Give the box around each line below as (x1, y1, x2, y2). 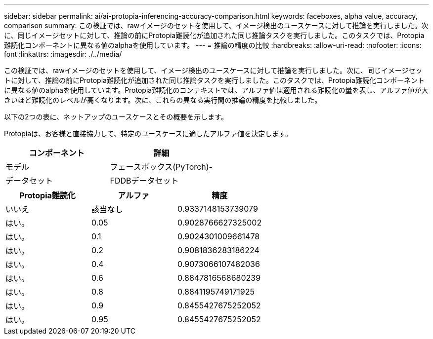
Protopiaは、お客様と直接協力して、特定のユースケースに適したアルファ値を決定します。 (4, 129, 292, 138)
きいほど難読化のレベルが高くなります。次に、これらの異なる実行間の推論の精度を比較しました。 (4, 96, 322, 104)
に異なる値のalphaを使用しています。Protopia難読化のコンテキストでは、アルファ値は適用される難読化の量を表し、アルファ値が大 (4, 86, 429, 94)
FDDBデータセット (110, 176, 179, 186)
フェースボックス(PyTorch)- (110, 162, 213, 172)
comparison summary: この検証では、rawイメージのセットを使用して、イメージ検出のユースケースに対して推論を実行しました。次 (4, 21, 429, 30)
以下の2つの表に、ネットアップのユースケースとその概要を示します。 (4, 113, 228, 121)
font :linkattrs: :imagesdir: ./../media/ (4, 50, 122, 58)
